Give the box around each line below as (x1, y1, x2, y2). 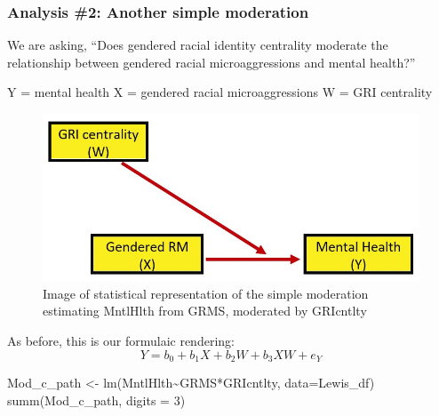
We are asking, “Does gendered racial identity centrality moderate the (7, 36, 388, 54)
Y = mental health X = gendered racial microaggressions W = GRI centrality (7, 83, 433, 101)
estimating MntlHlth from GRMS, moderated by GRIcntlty (43, 301, 367, 320)
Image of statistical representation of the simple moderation (43, 284, 369, 302)
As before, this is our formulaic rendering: (7, 331, 235, 349)
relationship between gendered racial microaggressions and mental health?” (7, 52, 416, 71)
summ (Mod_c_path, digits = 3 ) (7, 390, 186, 409)
